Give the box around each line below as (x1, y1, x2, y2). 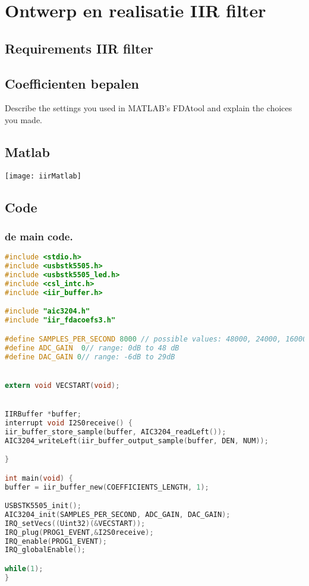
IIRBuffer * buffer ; (5, 409, 81, 418)
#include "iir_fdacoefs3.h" (5, 316, 116, 325)
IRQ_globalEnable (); (5, 546, 86, 554)
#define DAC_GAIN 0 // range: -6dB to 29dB (5, 352, 175, 361)
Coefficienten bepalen (5, 74, 140, 92)
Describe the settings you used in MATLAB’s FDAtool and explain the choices (5, 102, 292, 114)
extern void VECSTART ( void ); (5, 381, 120, 390)
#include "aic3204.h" (5, 307, 90, 316)
